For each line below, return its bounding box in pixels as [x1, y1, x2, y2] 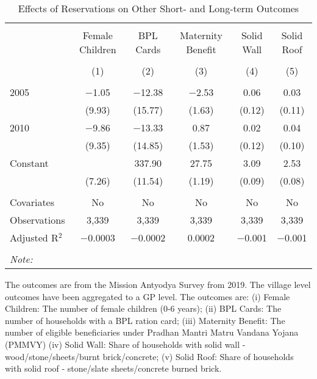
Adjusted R [10, 230, 59, 245]
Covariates [10, 195, 55, 209]
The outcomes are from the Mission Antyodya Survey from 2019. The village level [5, 278, 311, 290]
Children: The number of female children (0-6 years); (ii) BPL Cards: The [5, 302, 282, 315]
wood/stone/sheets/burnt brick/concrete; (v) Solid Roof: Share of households [5, 350, 294, 362]
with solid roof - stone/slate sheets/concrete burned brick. [5, 362, 222, 375]
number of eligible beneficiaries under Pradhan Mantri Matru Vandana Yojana [5, 326, 299, 339]
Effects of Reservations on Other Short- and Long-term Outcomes [18, 1, 299, 15]
